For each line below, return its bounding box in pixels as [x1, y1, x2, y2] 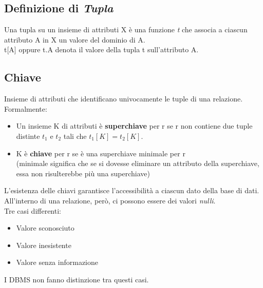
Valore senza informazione [16, 257, 99, 268]
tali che [63, 130, 87, 141]
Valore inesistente [16, 239, 71, 250]
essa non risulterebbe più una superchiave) [16, 168, 151, 178]
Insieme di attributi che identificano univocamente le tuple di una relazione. [4, 93, 243, 104]
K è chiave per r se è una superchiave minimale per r [16, 148, 185, 158]
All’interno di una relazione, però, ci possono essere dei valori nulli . [4, 195, 216, 205]
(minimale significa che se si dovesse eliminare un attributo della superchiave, [16, 158, 259, 169]
